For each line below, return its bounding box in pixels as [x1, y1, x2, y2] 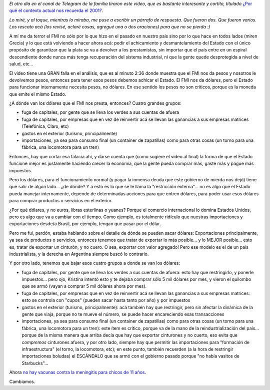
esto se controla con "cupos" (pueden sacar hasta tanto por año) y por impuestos [21, 297, 190, 303]
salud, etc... [9, 61, 33, 67]
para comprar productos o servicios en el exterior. [9, 198, 112, 204]
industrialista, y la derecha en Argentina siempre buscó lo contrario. [9, 251, 149, 257]
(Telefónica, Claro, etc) [21, 123, 69, 129]
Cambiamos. [9, 379, 35, 385]
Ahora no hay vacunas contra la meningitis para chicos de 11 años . [9, 370, 146, 376]
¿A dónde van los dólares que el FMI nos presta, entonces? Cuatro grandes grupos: [9, 100, 182, 106]
